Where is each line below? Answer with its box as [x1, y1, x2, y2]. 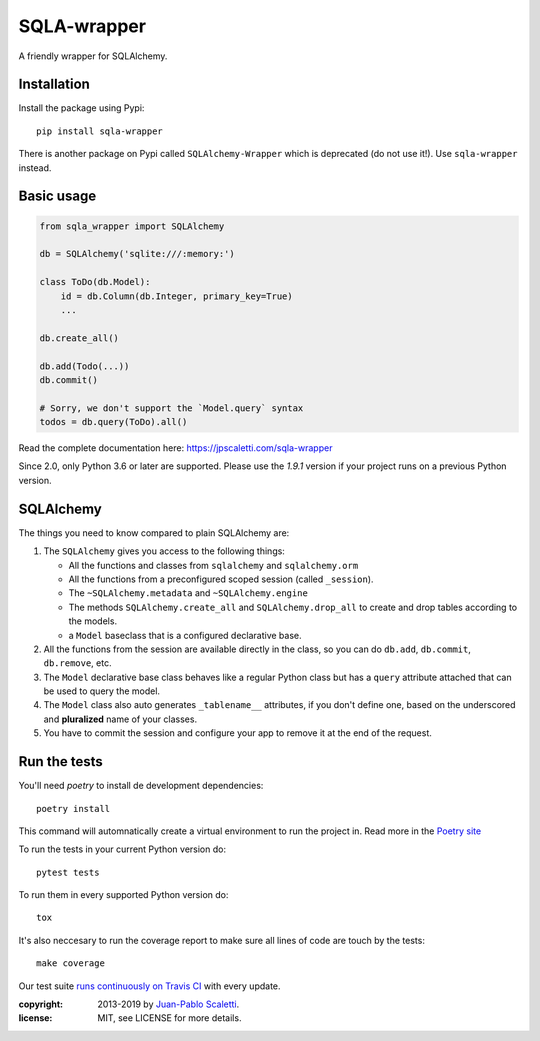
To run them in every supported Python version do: [18, 889, 229, 901]
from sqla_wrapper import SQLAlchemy [39, 220, 225, 232]
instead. [18, 161, 52, 174]
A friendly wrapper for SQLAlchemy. [18, 50, 168, 62]
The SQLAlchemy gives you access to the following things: [43, 545, 285, 557]
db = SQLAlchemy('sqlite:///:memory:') [39, 248, 235, 260]
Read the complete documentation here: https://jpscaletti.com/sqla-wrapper [18, 442, 333, 454]
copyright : [18, 998, 64, 1010]
